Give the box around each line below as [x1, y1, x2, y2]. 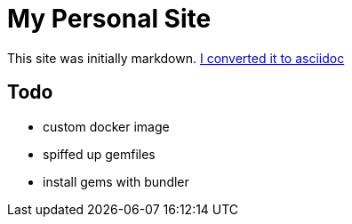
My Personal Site [7, 4, 212, 34]
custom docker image [43, 118, 170, 134]
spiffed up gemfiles [43, 146, 156, 162]
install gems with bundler [43, 173, 189, 189]
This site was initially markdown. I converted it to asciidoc [7, 50, 345, 66]
